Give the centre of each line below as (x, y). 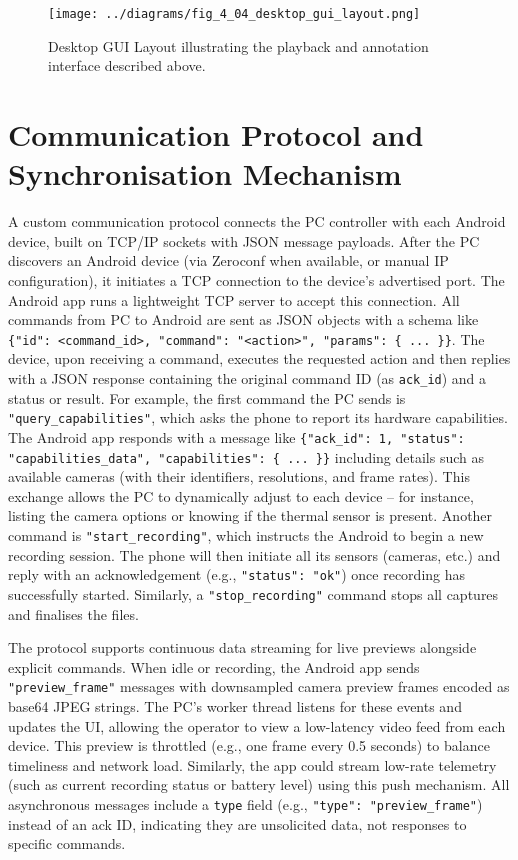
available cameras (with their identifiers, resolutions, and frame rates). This (239, 476)
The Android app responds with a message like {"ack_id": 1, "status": (236, 436)
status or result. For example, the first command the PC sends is (207, 397)
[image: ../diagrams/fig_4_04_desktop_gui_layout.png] (234, 14)
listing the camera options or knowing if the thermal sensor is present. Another (250, 515)
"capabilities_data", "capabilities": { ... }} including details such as (246, 456)
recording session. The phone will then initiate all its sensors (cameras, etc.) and (254, 554)
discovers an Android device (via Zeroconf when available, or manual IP (228, 260)
